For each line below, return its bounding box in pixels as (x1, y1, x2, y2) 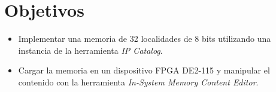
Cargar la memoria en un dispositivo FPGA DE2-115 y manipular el (18, 64, 270, 76)
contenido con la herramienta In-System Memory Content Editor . (18, 75, 259, 88)
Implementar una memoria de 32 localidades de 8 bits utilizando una (18, 32, 271, 45)
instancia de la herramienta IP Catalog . (18, 44, 163, 56)
